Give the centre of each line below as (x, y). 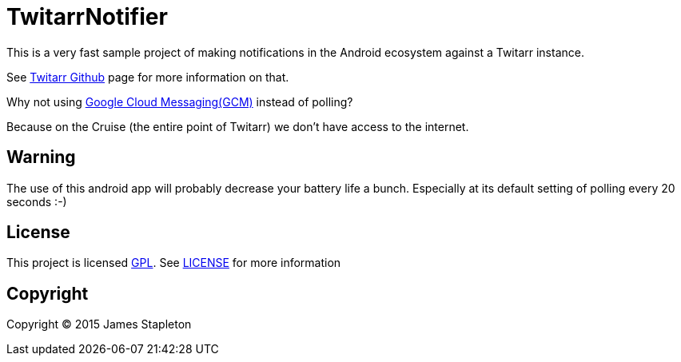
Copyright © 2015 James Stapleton (99, 324)
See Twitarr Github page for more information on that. (148, 77)
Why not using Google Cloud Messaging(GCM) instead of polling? (180, 101)
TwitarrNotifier (87, 17)
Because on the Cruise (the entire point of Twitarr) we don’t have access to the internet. (238, 126)
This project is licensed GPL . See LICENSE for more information (174, 263)
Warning (41, 157)
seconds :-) (37, 201)
